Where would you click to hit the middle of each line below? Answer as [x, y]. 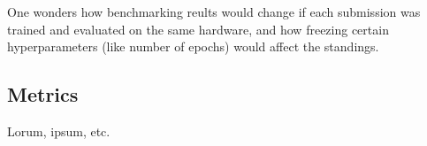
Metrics [43, 94]
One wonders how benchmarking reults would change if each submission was [214, 12]
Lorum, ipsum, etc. [59, 131]
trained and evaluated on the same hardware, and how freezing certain [198, 29]
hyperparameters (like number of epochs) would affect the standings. [193, 46]
